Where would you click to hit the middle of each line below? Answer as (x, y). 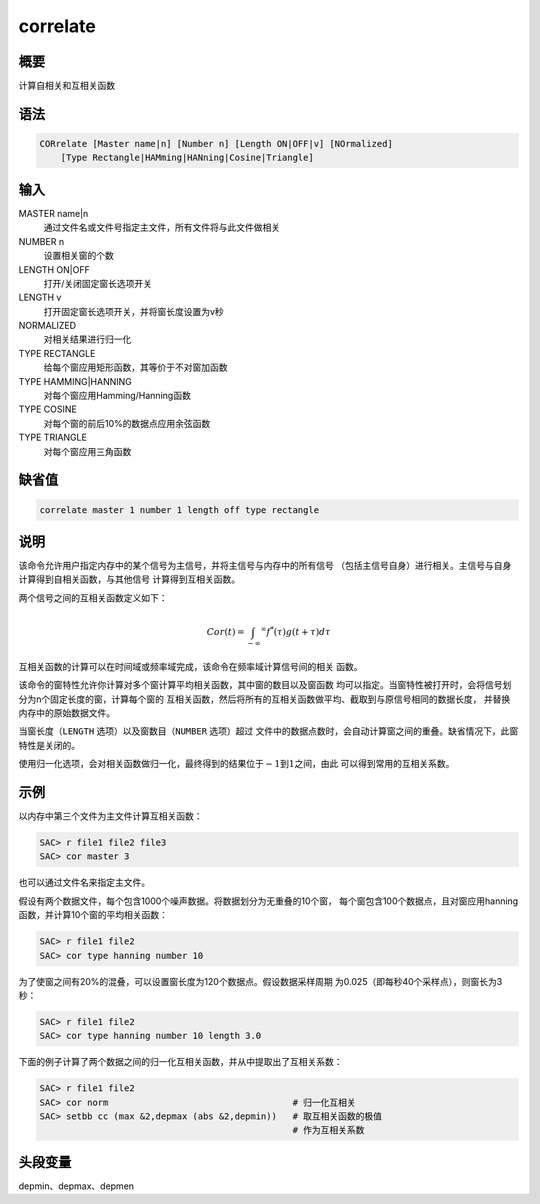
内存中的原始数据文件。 (66, 712)
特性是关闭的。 (49, 745)
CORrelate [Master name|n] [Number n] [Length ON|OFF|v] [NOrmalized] (216, 144)
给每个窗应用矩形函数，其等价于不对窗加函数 (135, 367)
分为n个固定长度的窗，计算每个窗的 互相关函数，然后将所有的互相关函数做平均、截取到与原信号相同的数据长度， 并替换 (264, 699)
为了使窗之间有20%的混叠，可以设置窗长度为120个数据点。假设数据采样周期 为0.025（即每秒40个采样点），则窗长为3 (260, 981)
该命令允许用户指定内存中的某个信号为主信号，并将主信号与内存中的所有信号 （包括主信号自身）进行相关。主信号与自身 (265, 566)
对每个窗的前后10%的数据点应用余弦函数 (127, 423)
